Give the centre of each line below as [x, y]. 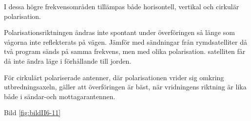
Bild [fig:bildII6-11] [32, 112]
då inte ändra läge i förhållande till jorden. [68, 60]
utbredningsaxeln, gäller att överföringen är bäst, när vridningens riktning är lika [125, 87]
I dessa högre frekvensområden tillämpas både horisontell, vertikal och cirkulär [122, 6]
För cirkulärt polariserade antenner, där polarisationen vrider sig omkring [114, 77]
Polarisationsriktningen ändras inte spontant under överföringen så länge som [119, 32]
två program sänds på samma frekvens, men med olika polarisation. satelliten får [125, 51]
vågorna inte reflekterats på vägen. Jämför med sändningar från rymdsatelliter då [125, 42]
